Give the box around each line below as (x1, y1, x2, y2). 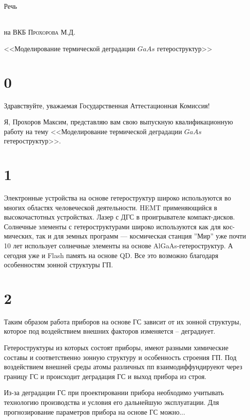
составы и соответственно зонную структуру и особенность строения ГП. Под (4, 352, 237, 362)
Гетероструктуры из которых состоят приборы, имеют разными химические (4, 342, 229, 353)
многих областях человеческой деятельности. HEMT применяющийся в (4, 202, 217, 212)
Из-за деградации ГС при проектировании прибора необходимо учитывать (4, 387, 224, 398)
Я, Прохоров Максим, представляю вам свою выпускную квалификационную (4, 117, 233, 127)
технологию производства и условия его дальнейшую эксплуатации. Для (4, 397, 219, 407)
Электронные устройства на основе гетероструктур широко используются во (4, 193, 231, 202)
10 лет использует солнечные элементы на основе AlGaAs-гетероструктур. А (4, 240, 233, 250)
